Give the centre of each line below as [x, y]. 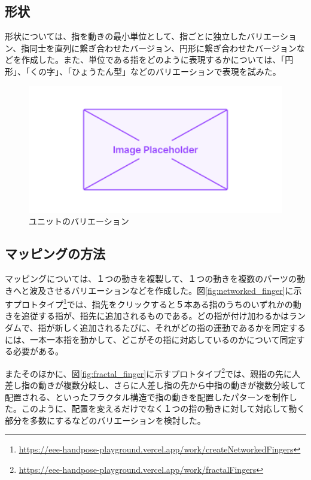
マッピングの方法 [55, 253]
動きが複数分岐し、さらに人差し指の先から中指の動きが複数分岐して [172, 385]
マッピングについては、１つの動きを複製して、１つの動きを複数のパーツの [151, 278]
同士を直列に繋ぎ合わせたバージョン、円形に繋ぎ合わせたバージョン [163, 48]
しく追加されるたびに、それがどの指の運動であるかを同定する [184, 327]
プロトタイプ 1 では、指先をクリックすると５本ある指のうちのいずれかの [153, 303]
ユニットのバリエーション [79, 221]
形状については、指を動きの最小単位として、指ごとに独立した [126, 36]
